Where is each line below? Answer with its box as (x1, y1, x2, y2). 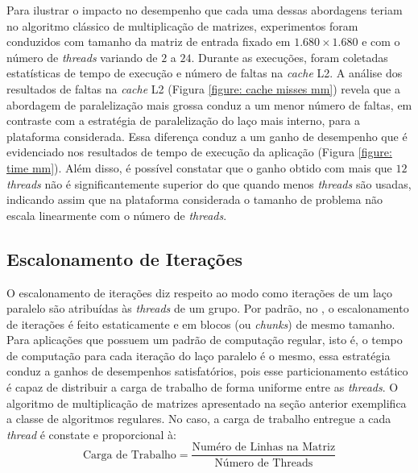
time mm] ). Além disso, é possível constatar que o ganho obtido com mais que (6, 159, 392, 176)
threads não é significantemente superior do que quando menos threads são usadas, (6, 175, 412, 192)
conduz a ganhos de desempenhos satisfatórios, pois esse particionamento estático (6, 363, 408, 380)
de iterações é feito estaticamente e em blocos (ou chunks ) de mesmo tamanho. (6, 315, 395, 332)
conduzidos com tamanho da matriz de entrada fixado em (6, 33, 291, 50)
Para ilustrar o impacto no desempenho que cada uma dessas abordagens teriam (6, 2, 403, 18)
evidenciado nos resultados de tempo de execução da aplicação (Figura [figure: (6, 143, 392, 160)
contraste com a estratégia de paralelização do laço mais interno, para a (6, 112, 361, 129)
